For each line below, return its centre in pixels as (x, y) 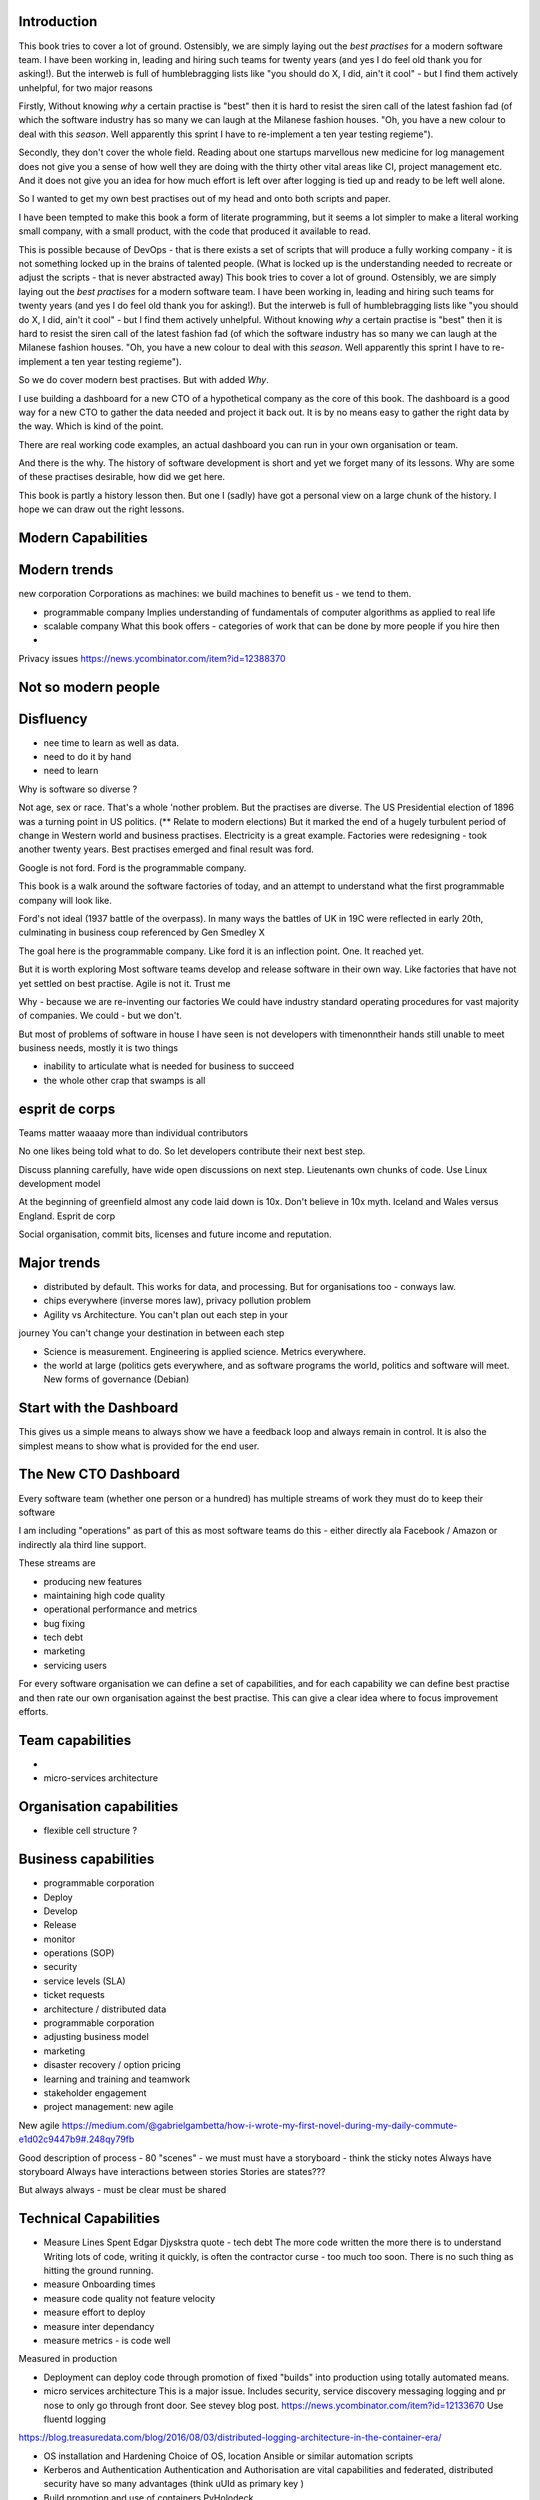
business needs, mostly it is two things (98, 1048)
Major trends (59, 1262)
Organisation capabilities (98, 1806)
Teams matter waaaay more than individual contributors (133, 1132)
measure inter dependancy (99, 2326)
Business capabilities (86, 1859)
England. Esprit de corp (67, 1216)
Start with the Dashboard (98, 1408)
